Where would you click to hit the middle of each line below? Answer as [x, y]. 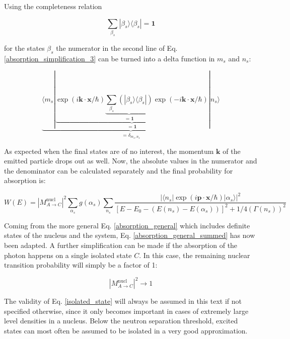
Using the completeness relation [53, 6]
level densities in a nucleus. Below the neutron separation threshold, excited [121, 321]
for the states [24, 48]
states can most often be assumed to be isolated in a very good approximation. [126, 330]
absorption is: [25, 180]
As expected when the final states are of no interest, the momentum [109, 151]
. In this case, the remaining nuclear [195, 255]
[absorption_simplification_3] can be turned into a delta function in [110, 58]
